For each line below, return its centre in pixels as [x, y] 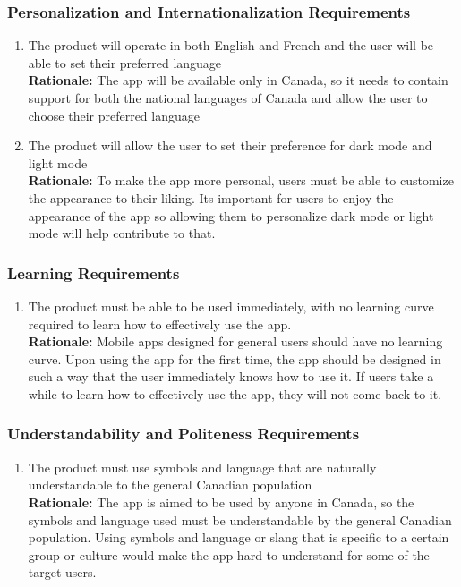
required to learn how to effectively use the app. [160, 323]
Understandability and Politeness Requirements [184, 434]
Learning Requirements [94, 272]
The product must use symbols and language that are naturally [202, 467]
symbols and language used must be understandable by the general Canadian [240, 519]
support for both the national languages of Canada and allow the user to [228, 98]
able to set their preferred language [125, 62]
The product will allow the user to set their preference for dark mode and [230, 145]
